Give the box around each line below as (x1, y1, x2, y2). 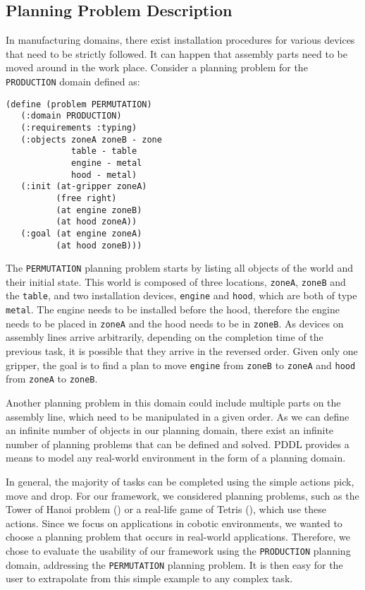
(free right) (56, 193, 117, 203)
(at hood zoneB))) (56, 240, 142, 251)
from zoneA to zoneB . (6, 371, 98, 386)
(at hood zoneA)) (56, 217, 137, 227)
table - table (71, 146, 137, 157)
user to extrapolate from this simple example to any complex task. (6, 571, 293, 586)
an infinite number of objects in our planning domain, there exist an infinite (6, 423, 334, 438)
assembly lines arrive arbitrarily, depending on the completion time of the (6, 330, 323, 344)
